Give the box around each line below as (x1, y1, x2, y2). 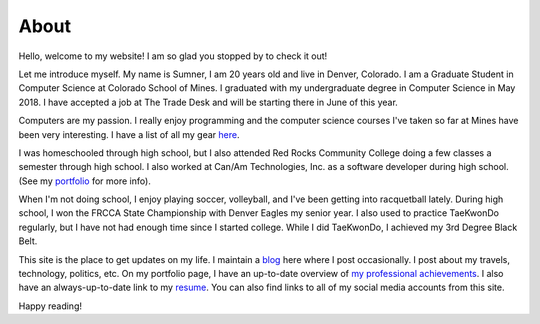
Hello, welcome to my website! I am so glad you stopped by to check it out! (18, 50, 328, 62)
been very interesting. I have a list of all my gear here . (18, 128, 240, 140)
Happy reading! (18, 300, 82, 312)
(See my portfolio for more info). (18, 175, 152, 187)
